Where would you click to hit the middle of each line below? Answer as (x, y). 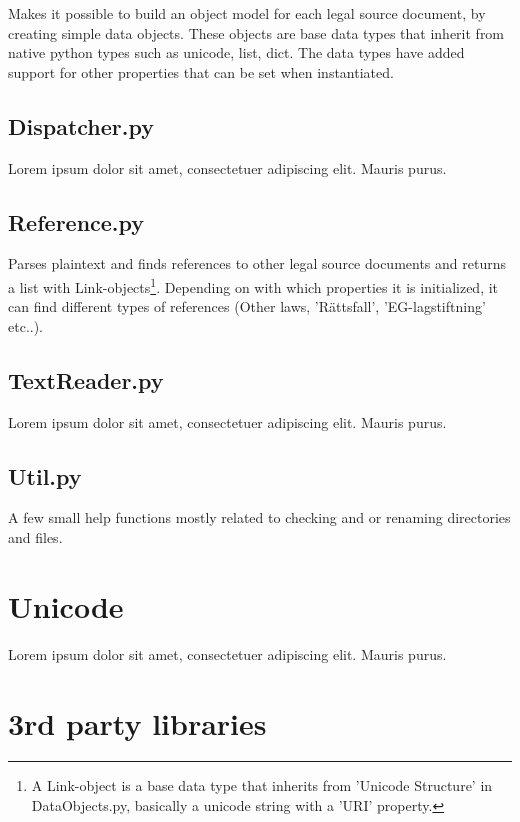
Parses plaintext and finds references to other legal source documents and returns (257, 263)
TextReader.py (86, 379)
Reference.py (76, 221)
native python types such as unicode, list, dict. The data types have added (236, 52)
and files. (35, 537)
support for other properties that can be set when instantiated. (201, 71)
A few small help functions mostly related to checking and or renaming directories (259, 517)
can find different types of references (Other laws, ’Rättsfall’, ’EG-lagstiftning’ (247, 306)
